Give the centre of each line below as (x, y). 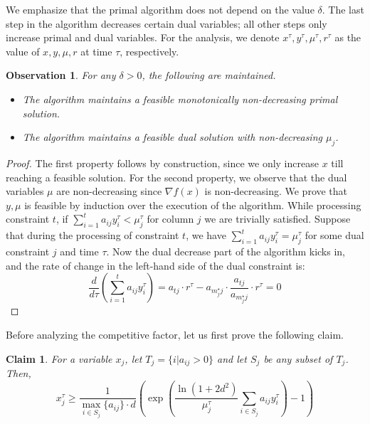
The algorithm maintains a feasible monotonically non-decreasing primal (180, 99)
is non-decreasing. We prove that (276, 191)
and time (79, 251)
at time (96, 51)
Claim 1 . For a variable (59, 358)
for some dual (334, 235)
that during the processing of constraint (92, 235)
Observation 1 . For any (61, 75)
